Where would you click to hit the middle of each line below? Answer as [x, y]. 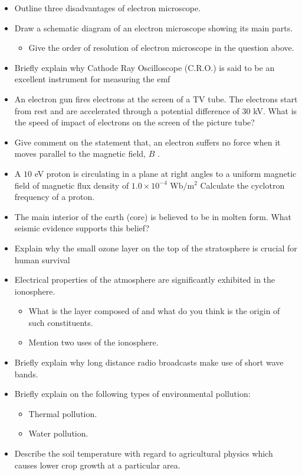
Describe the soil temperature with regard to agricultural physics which [144, 453]
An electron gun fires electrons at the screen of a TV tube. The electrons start [156, 98]
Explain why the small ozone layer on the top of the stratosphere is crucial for [156, 248]
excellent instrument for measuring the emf [92, 79]
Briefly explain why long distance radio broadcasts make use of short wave [149, 362]
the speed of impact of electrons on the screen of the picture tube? [134, 122]
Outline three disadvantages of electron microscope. [108, 8]
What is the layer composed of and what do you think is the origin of [154, 311]
